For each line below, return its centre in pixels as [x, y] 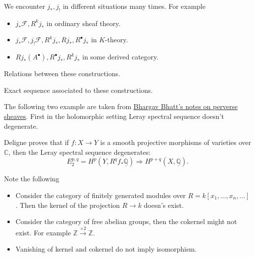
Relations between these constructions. [62, 73]
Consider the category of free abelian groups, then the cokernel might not [126, 221]
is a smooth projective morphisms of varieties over [176, 142]
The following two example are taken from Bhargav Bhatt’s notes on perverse [121, 106]
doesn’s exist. [164, 205]
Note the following [32, 179]
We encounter [25, 6]
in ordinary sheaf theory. [84, 23]
